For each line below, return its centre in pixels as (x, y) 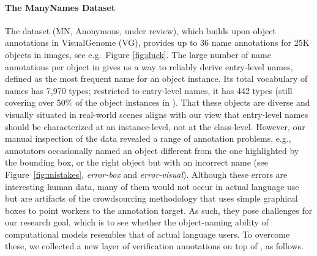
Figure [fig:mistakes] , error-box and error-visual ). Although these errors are (146, 174)
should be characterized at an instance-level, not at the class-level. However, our (155, 126)
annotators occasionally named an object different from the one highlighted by (152, 150)
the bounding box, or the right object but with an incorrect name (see (136, 162)
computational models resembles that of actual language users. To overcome (147, 234)
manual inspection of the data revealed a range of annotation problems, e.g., (148, 138)
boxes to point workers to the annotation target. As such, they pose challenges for (159, 210)
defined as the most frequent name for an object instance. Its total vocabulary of (156, 79)
